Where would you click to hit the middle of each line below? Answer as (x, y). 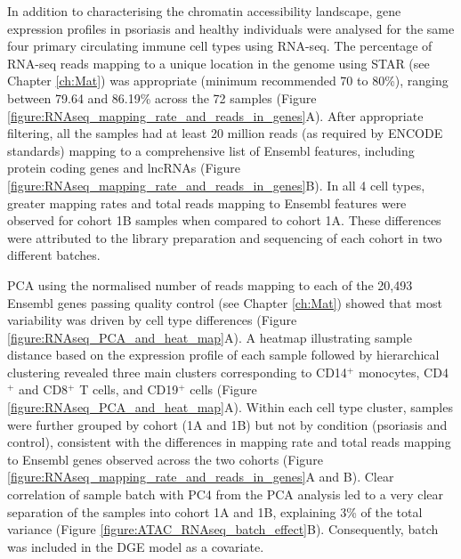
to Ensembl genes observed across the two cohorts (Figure (165, 459)
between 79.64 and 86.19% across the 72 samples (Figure (162, 97)
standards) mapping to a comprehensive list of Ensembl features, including (211, 150)
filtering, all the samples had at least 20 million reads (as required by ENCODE (225, 133)
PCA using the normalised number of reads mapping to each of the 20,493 (210, 284)
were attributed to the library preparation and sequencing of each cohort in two (225, 237)
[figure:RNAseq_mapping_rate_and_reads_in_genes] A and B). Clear (201, 477)
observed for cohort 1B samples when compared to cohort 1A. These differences (224, 220)
